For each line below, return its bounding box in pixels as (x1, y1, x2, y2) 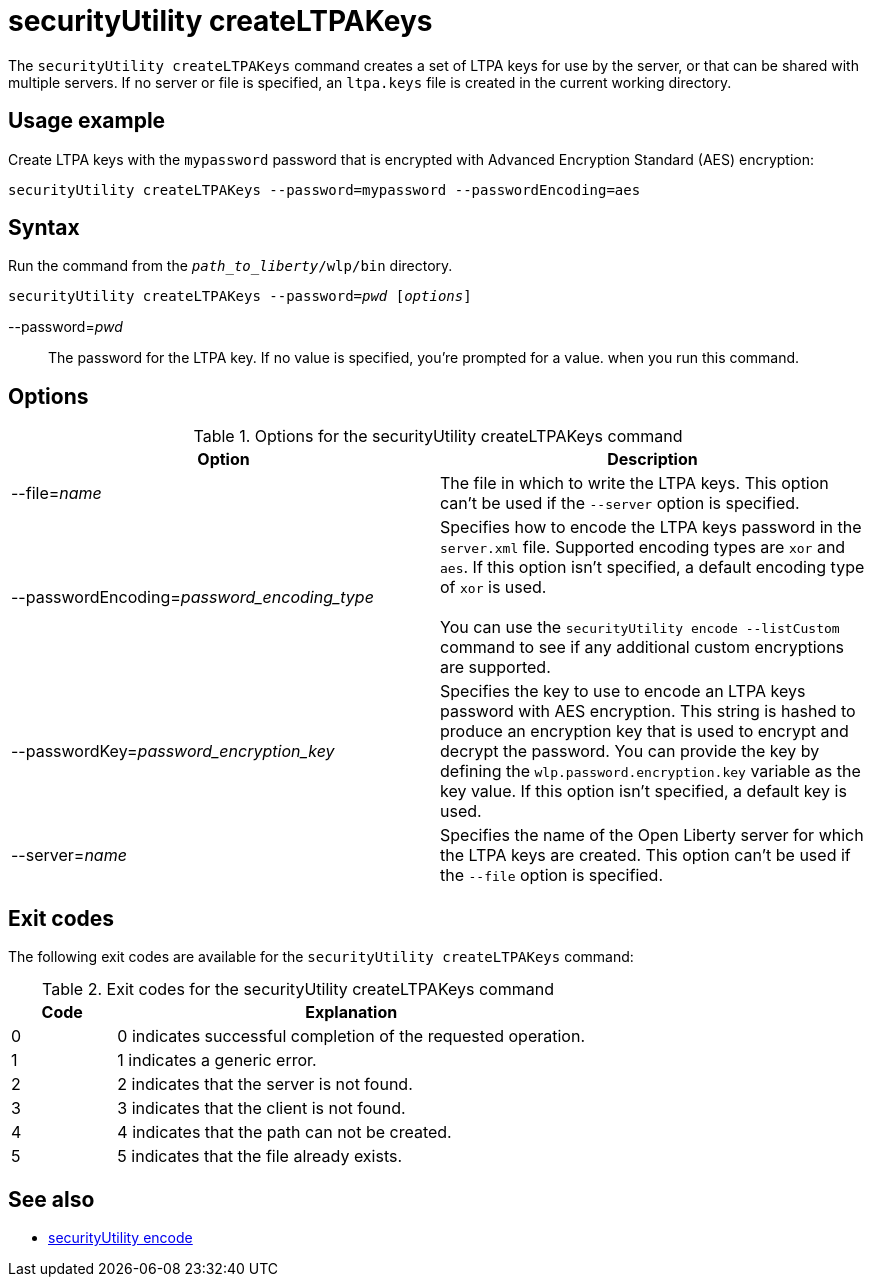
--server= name (11, 845, 127, 866)
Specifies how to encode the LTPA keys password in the (440, 517, 862, 538)
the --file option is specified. (440, 865, 663, 886)
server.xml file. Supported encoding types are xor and (440, 537, 846, 558)
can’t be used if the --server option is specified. (440, 493, 800, 514)
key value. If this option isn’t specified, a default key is (440, 781, 847, 802)
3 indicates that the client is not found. (117, 1098, 406, 1119)
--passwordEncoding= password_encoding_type (11, 587, 374, 608)
